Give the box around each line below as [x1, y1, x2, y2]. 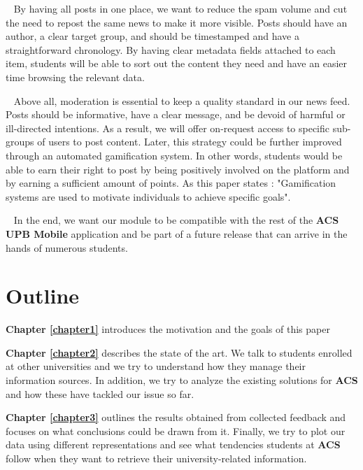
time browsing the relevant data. [6, 69, 145, 84]
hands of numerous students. [6, 240, 128, 255]
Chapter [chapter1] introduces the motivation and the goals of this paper [6, 322, 330, 336]
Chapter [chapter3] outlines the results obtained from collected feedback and [6, 410, 346, 425]
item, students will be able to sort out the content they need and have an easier [6, 56, 348, 71]
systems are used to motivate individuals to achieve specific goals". [6, 189, 291, 204]
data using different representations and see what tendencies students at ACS [6, 437, 341, 452]
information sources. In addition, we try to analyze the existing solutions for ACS [6, 373, 358, 387]
